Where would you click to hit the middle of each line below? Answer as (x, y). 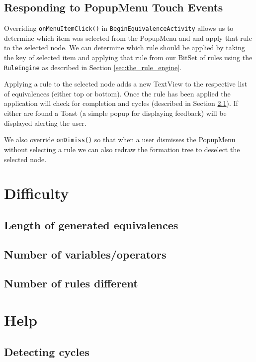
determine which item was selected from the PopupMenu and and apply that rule (128, 38)
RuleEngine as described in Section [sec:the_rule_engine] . (93, 67)
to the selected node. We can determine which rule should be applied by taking (125, 47)
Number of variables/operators (85, 254)
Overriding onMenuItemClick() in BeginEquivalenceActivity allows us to (119, 28)
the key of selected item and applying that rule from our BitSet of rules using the (128, 57)
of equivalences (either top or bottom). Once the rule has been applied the (117, 93)
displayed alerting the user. (45, 123)
